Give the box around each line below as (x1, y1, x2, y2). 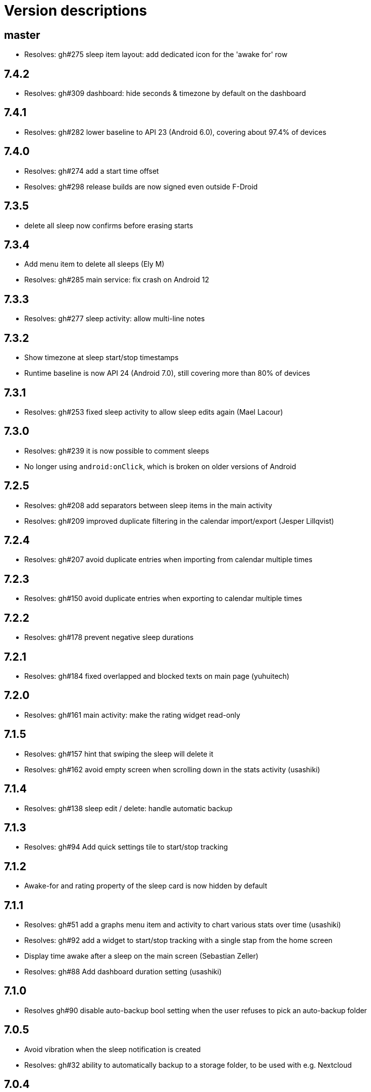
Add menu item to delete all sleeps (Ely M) (24, 260, 165, 269)
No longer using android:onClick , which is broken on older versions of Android (24, 462, 296, 471)
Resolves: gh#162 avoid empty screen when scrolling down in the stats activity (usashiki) (24, 765, 321, 774)
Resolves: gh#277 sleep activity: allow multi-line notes (24, 314, 205, 323)
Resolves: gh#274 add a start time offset (24, 166, 159, 175)
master (4, 28, 40, 41)
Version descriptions (4, 2, 147, 19)
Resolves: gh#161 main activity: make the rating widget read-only (24, 710, 240, 719)
